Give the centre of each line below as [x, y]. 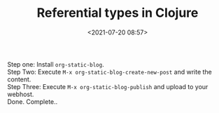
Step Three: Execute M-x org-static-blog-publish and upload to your [108, 86]
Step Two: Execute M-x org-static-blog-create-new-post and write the [109, 72]
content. [19, 79]
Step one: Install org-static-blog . [56, 64]
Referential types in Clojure [118, 13]
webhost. [21, 94]
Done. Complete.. [33, 101]
